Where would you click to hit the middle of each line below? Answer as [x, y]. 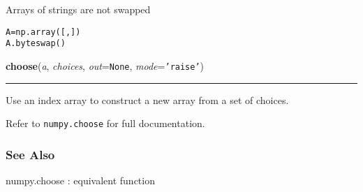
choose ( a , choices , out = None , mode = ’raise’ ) [105, 65]
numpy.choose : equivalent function [80, 180]
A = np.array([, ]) [43, 32]
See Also [30, 154]
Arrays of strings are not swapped [78, 9]
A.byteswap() [36, 44]
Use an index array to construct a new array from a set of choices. [147, 99]
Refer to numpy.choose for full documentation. [105, 123]
